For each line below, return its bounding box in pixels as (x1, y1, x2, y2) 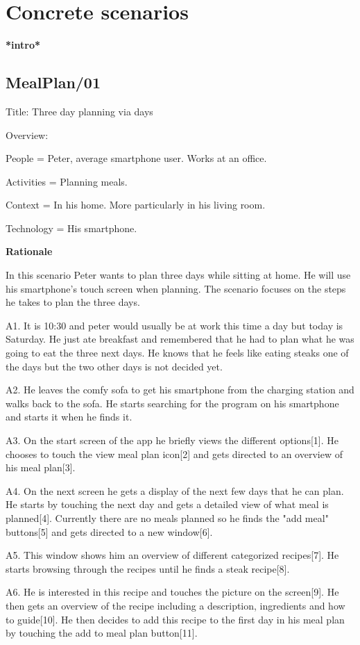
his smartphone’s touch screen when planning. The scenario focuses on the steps (6, 281, 346, 295)
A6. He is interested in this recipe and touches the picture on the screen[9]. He (6, 585, 339, 599)
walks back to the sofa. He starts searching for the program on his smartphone (6, 395, 339, 410)
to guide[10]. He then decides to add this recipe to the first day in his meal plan (6, 612, 345, 626)
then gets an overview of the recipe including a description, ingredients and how (6, 598, 345, 612)
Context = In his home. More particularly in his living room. (6, 197, 266, 212)
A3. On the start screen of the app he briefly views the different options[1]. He (6, 433, 338, 448)
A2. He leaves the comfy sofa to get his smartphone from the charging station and (6, 382, 354, 397)
